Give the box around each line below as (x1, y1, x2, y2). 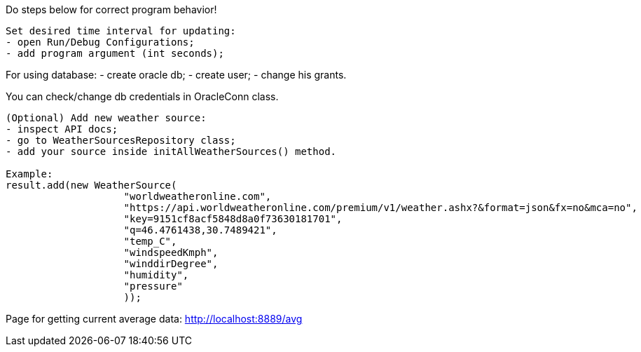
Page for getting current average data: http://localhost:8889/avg (6, 313, 303, 325)
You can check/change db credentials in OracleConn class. (6, 90, 279, 102)
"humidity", (123, 269, 189, 280)
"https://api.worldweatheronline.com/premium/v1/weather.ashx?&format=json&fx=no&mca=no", (123, 202, 637, 213)
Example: (6, 168, 53, 180)
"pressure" (123, 280, 183, 292)
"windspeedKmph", (123, 247, 219, 258)
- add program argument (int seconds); (6, 48, 224, 59)
